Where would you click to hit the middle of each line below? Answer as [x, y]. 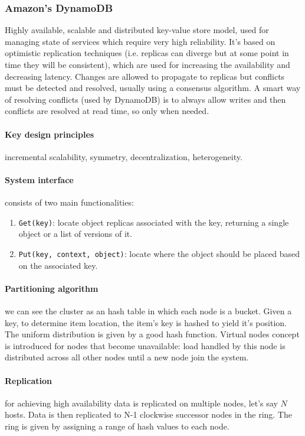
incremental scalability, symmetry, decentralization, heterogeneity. [124, 156]
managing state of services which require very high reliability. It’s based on [140, 41]
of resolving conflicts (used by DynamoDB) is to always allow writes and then [145, 99]
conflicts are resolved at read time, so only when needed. [107, 111]
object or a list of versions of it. [76, 234]
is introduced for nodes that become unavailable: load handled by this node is [145, 345]
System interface [39, 179]
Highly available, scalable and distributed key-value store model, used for [137, 30]
